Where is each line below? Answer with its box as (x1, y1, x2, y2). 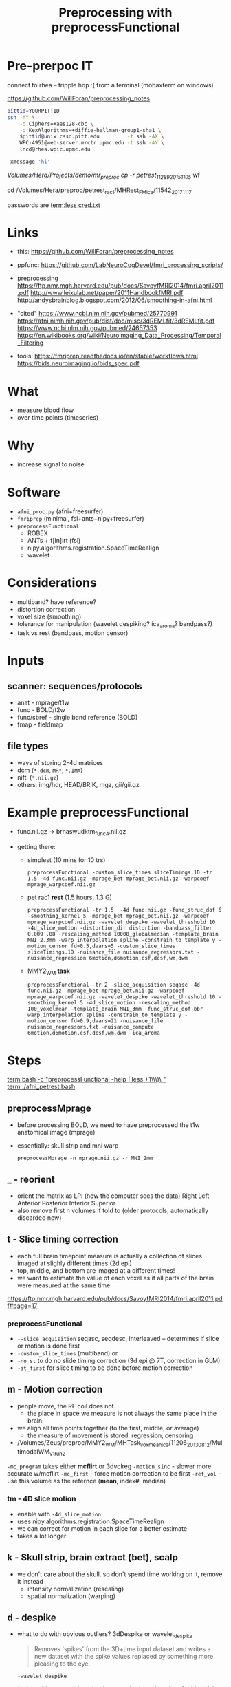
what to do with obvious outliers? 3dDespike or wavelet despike (16, 1630, 193, 1640)
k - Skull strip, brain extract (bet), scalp (7, 1551, 179, 1563)
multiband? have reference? (16, 598, 96, 606)
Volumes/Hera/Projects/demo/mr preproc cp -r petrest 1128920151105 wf (7, 171, 201, 180)
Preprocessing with (58, 5, 173, 21)
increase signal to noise (16, 460, 85, 469)
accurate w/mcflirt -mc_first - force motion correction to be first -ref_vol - (7, 1470, 221, 1478)
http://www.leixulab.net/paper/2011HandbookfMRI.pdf (30, 289, 184, 297)
